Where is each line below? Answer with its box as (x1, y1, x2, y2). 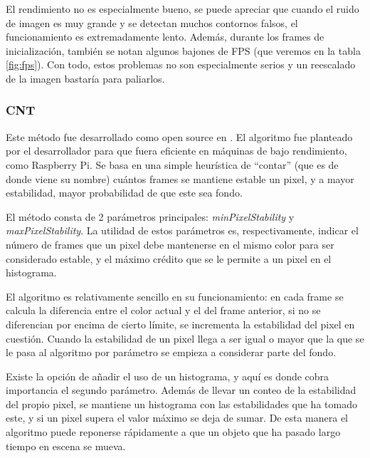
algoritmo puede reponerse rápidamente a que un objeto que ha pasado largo (6, 425, 341, 439)
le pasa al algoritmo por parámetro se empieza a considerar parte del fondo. (6, 345, 337, 360)
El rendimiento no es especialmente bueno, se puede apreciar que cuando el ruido (6, 1, 359, 16)
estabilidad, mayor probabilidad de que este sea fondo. (6, 185, 243, 200)
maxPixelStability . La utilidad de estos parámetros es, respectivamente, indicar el (6, 223, 359, 238)
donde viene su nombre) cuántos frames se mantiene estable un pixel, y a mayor (6, 171, 354, 186)
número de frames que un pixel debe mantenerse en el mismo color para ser (6, 236, 334, 251)
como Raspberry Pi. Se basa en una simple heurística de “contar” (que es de (6, 157, 339, 172)
